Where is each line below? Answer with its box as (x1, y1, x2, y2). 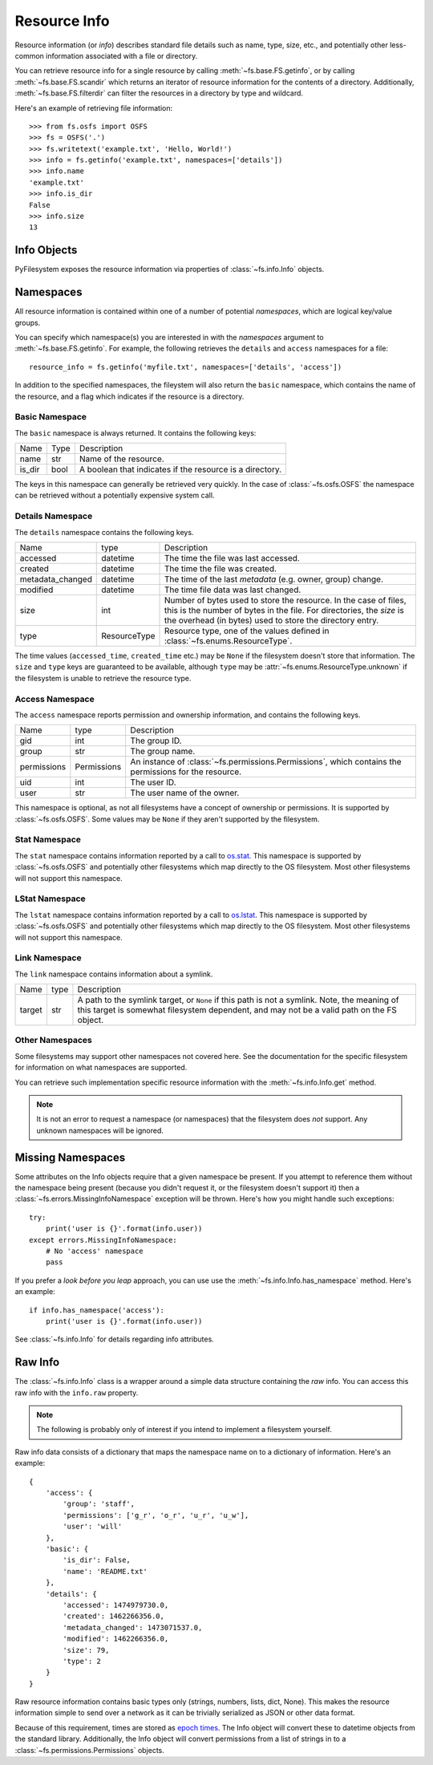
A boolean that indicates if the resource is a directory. (79, 464, 282, 475)
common (14, 51, 44, 60)
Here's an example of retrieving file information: (14, 103, 173, 112)
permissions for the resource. (130, 766, 242, 777)
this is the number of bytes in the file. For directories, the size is (164, 605, 404, 616)
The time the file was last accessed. (164, 553, 300, 564)
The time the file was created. (164, 563, 277, 574)
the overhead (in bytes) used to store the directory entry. (164, 615, 379, 626)
